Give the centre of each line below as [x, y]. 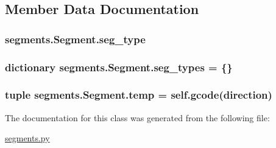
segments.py [27, 138]
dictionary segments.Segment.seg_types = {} [119, 67]
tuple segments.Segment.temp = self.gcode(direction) [139, 95]
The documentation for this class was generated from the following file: [137, 117]
